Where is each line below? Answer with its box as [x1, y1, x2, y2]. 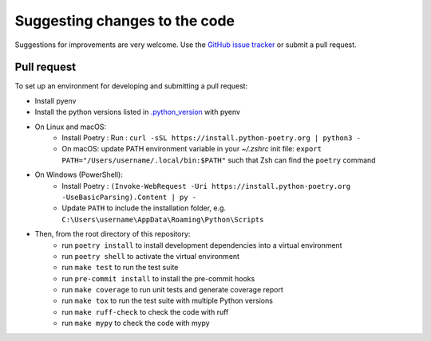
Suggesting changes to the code [14, 12, 235, 29]
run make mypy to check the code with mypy [61, 319, 211, 328]
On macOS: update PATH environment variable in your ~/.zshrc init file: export [61, 144, 322, 154]
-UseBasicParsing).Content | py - [61, 192, 197, 202]
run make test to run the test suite [61, 263, 179, 272]
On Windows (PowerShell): [34, 170, 123, 179]
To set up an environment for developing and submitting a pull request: [14, 81, 248, 91]
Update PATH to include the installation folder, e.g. [61, 203, 227, 213]
